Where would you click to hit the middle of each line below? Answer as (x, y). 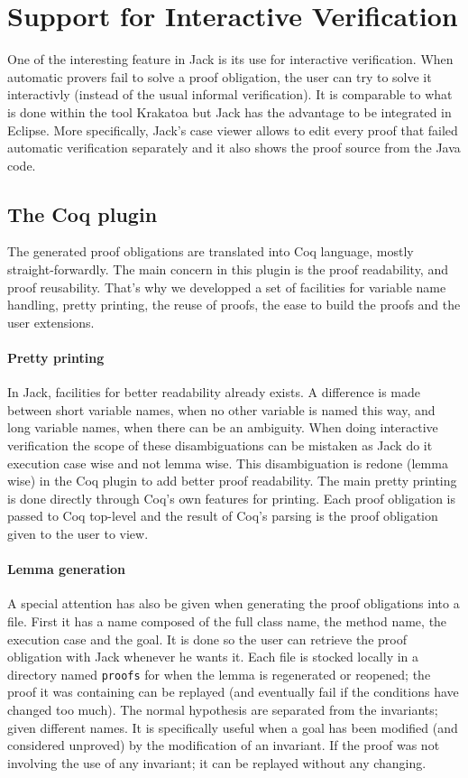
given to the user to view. (78, 533)
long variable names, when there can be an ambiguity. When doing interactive (223, 427)
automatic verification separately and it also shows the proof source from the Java (234, 148)
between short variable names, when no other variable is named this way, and (221, 409)
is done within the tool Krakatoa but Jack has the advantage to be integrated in (229, 111)
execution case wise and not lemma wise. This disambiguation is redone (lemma (228, 463)
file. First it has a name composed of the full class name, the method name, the (227, 621)
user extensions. (51, 322)
